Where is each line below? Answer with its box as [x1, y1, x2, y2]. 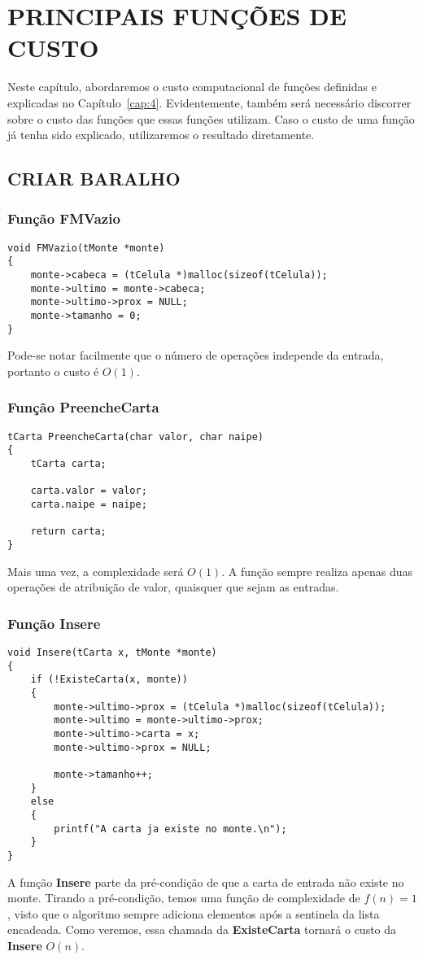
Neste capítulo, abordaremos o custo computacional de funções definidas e [7, 78, 377, 95]
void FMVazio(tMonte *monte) [7, 242, 165, 254]
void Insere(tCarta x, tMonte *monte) [7, 647, 217, 658]
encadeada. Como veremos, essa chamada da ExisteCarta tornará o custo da [7, 921, 397, 938]
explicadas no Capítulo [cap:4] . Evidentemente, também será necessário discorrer [7, 94, 412, 111]
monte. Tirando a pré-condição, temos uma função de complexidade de [7, 889, 360, 906]
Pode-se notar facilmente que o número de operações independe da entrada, [7, 347, 384, 364]
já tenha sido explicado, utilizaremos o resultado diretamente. [7, 126, 315, 143]
